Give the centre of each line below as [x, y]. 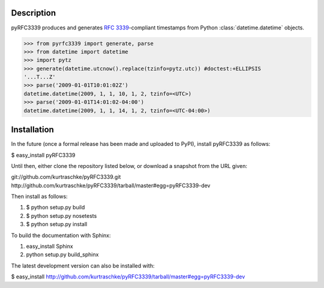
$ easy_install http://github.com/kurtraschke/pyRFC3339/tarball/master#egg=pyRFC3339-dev [128, 277]
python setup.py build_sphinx [62, 254]
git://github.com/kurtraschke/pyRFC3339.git [66, 177]
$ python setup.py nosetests [61, 215]
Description [34, 13]
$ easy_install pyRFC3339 [43, 155]
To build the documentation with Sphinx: [61, 235]
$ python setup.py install [57, 224]
